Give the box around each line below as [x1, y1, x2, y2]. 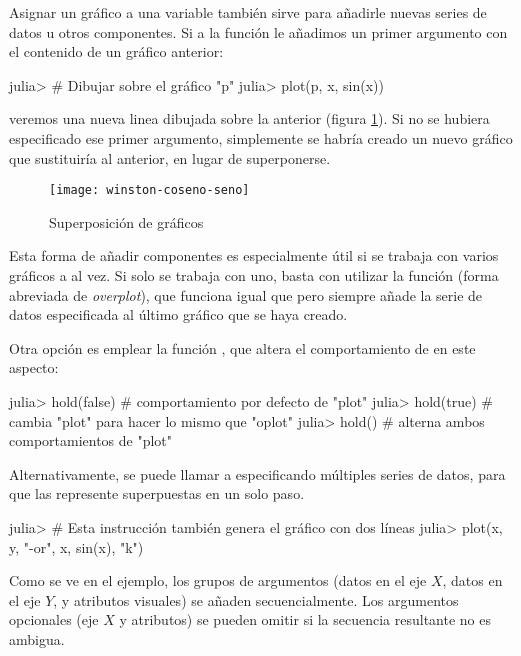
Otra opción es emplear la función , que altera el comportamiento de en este [9, 337, 476, 358]
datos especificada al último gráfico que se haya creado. [9, 304, 348, 325]
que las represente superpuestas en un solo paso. [9, 483, 305, 504]
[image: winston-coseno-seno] [49, 183, 250, 198]
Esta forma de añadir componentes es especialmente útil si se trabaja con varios [9, 245, 499, 266]
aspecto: [9, 357, 59, 378]
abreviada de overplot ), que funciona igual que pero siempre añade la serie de [9, 284, 483, 305]
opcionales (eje [9, 609, 99, 630]
